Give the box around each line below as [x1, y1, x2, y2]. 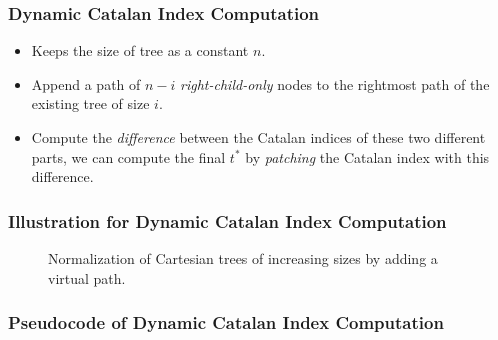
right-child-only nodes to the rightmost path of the [180, 73, 490, 94]
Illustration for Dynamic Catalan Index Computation [8, 208, 447, 233]
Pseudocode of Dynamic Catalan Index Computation [8, 310, 444, 335]
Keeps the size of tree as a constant [31, 40, 249, 61]
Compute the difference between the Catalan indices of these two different [31, 127, 486, 147]
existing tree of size [31, 93, 150, 114]
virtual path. [48, 267, 126, 288]
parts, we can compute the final [31, 146, 226, 167]
